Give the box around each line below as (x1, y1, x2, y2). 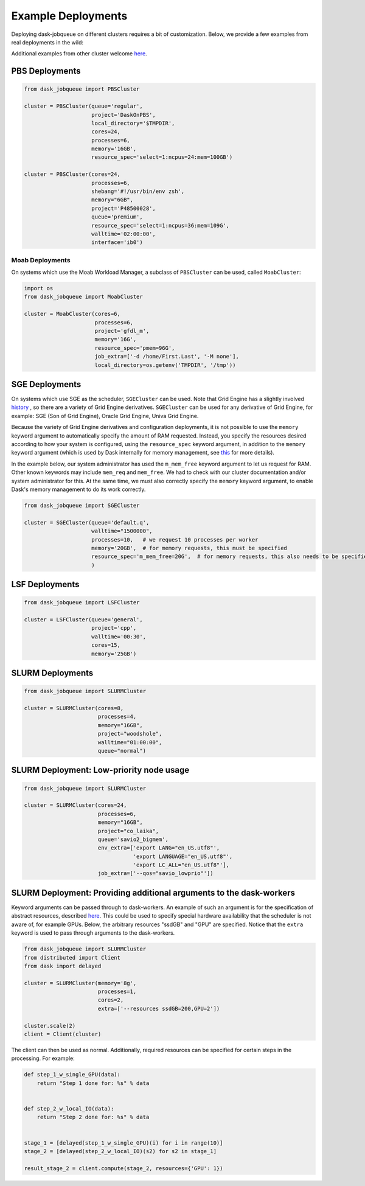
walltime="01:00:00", (97, 739, 162, 745)
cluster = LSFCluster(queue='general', (24, 616, 143, 623)
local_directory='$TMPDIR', (91, 119, 175, 127)
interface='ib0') (91, 239, 143, 246)
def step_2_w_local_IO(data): (24, 1105, 114, 1112)
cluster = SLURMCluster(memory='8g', (24, 980, 137, 986)
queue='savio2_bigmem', (97, 835, 169, 843)
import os (24, 285, 54, 292)
